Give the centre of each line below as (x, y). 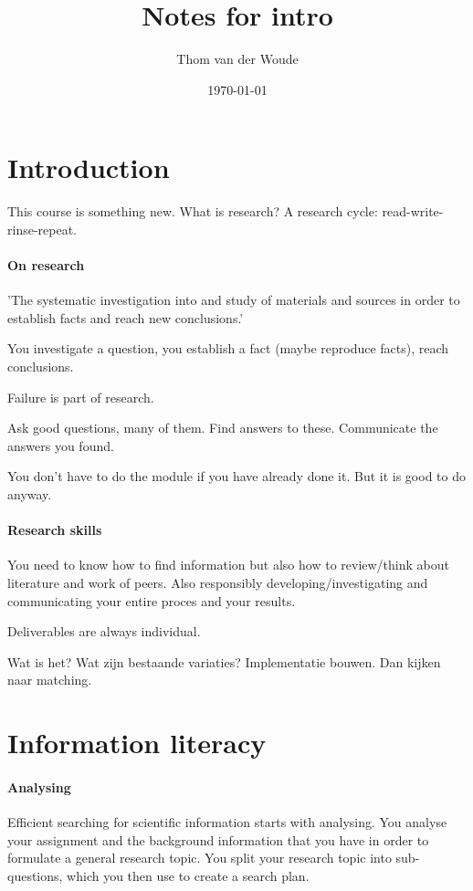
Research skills (55, 530)
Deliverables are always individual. (104, 631)
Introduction (89, 168)
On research (46, 265)
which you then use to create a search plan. (188, 875)
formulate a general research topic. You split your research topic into (200, 858)
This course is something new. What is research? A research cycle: (193, 211)
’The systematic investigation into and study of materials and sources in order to (234, 300)
